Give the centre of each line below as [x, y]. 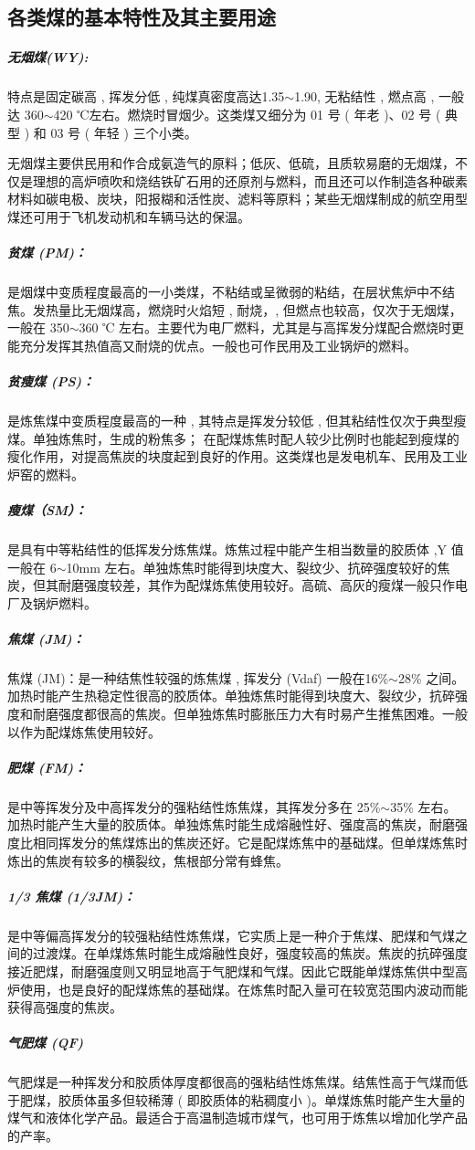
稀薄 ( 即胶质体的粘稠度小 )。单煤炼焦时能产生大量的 [306, 1099]
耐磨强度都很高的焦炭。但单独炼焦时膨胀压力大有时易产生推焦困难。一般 [250, 714]
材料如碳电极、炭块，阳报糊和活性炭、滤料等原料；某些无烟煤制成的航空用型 [237, 199]
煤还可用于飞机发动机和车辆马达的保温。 [129, 216]
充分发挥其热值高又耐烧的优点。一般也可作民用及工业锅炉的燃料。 [218, 345]
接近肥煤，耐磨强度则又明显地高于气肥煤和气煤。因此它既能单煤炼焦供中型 [231, 971]
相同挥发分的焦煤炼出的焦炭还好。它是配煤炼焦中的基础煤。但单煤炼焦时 [250, 842]
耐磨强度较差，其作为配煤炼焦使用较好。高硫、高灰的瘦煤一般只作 [256, 585]
